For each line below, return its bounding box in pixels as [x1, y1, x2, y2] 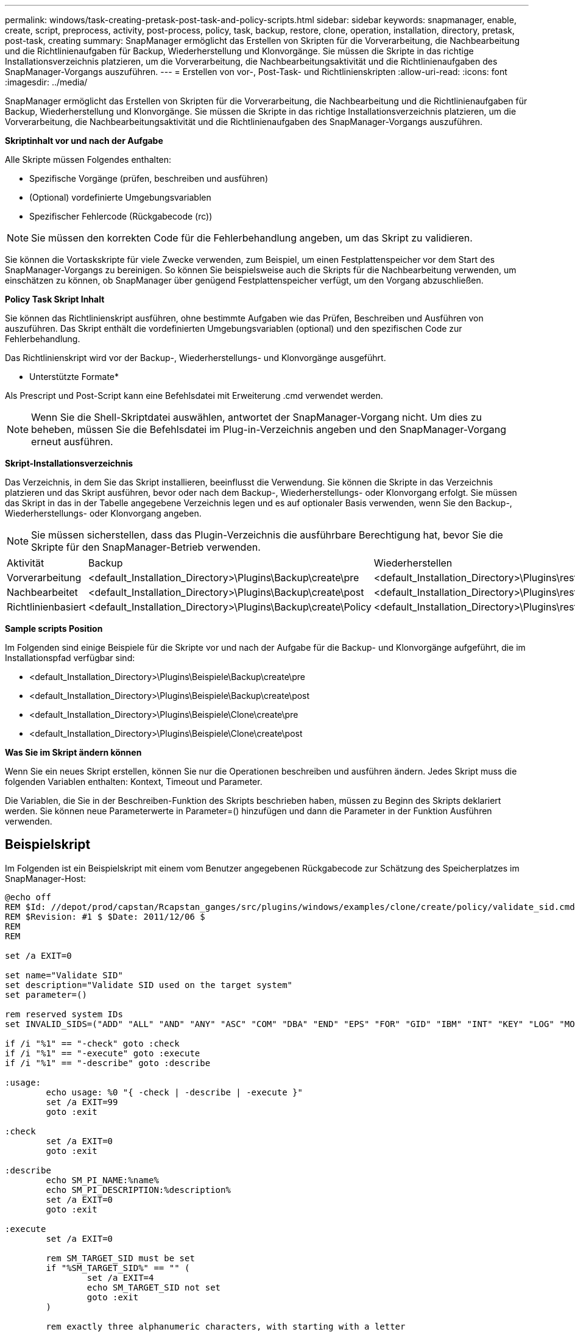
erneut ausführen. [31, 435, 113, 448]
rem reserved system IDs [5, 1009, 123, 1019]
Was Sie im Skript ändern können [5, 747, 142, 757]
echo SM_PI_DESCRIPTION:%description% [46, 1184, 231, 1195]
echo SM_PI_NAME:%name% [46, 1175, 159, 1185]
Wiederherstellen [373, 557, 453, 569]
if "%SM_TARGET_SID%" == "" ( [46, 1262, 190, 1273]
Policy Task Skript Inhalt [5, 294, 105, 304]
